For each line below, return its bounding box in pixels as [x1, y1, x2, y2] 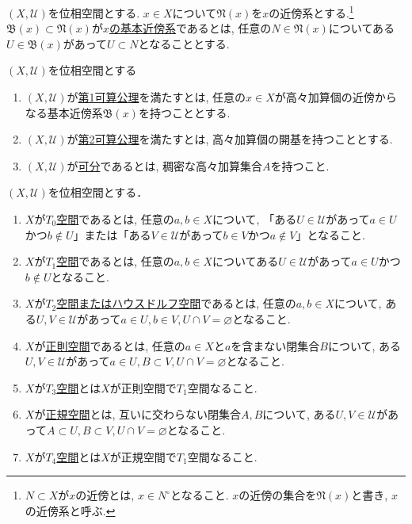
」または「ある [73, 226, 151, 243]
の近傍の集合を [238, 487, 317, 503]
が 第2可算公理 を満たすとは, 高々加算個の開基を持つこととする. [67, 131, 393, 147]
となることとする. [138, 35, 230, 52]
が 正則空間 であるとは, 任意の [34, 337, 185, 354]
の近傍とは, [75, 487, 135, 503]
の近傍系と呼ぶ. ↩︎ [25, 502, 116, 518]
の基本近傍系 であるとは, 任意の [109, 20, 272, 36]
